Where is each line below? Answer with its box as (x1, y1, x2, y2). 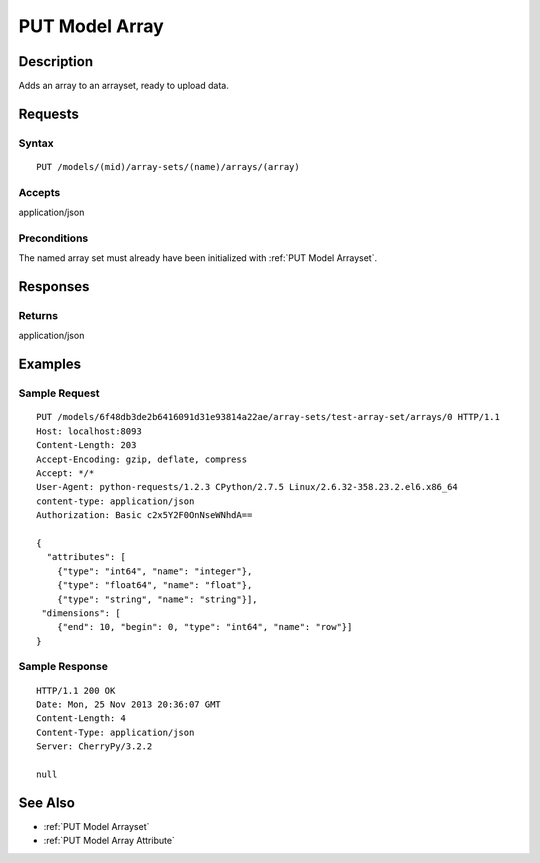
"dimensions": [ (41, 607, 121, 619)
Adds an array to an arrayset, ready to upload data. (18, 80, 229, 92)
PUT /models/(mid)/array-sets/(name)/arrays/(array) (36, 161, 300, 173)
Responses (18, 278, 90, 295)
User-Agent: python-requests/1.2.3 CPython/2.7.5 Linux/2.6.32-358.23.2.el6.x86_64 (36, 481, 459, 493)
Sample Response (18, 660, 109, 674)
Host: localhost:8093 (36, 425, 142, 437)
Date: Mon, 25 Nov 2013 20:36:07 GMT (36, 699, 222, 710)
